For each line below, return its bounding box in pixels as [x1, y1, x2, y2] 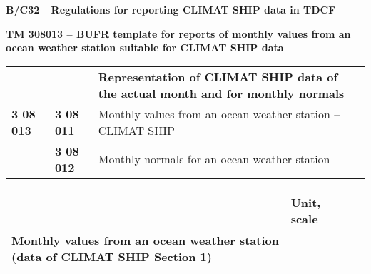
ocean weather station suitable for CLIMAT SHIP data [6, 40, 284, 55]
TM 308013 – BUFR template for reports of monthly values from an [6, 26, 351, 41]
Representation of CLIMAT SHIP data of [98, 68, 338, 85]
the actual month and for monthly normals [98, 84, 345, 101]
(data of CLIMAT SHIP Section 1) [11, 248, 212, 265]
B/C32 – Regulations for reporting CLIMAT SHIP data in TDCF [6, 2, 336, 16]
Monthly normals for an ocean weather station [98, 151, 330, 168]
